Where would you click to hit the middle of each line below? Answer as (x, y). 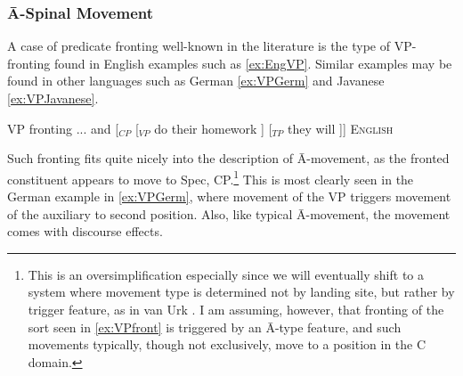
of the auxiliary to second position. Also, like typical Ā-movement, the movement (229, 213)
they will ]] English (341, 128)
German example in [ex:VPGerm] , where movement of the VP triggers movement (229, 196)
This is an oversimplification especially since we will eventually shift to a (226, 274)
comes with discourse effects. (85, 231)
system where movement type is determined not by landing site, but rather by (241, 292)
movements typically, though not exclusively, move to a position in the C (227, 344)
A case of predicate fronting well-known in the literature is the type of (199, 46)
